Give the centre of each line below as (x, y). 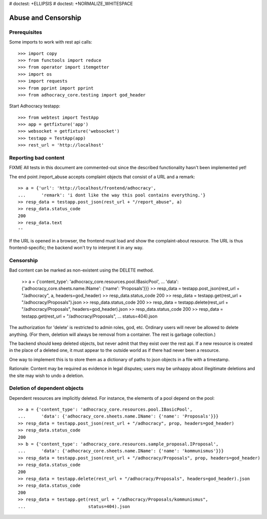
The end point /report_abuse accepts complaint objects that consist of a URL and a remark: (102, 177)
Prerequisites (25, 32)
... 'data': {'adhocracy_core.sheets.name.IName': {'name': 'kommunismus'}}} (121, 451)
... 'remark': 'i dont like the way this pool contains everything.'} (112, 195)
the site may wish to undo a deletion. (46, 376)
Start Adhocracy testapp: (35, 106)
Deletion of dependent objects (46, 388)
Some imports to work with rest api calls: (51, 42)
